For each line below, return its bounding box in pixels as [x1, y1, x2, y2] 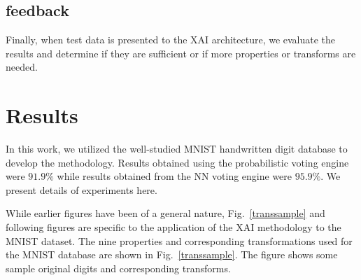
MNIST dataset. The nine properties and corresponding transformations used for [6, 233, 353, 248]
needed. [6, 59, 38, 74]
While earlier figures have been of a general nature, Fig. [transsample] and [6, 206, 325, 220]
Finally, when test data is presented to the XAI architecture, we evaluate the [6, 32, 336, 47]
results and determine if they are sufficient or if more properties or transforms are [6, 45, 356, 60]
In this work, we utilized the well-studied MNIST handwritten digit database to [6, 141, 348, 156]
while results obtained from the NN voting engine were [57, 169, 292, 183]
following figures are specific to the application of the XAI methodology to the [6, 220, 341, 234]
